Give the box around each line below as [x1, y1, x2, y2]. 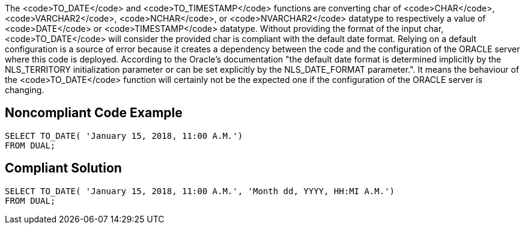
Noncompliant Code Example [5, 105, 183, 121]
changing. [5, 85, 44, 95]
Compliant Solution [5, 160, 122, 176]
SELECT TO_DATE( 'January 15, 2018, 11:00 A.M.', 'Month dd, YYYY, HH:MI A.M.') [5, 186, 395, 196]
